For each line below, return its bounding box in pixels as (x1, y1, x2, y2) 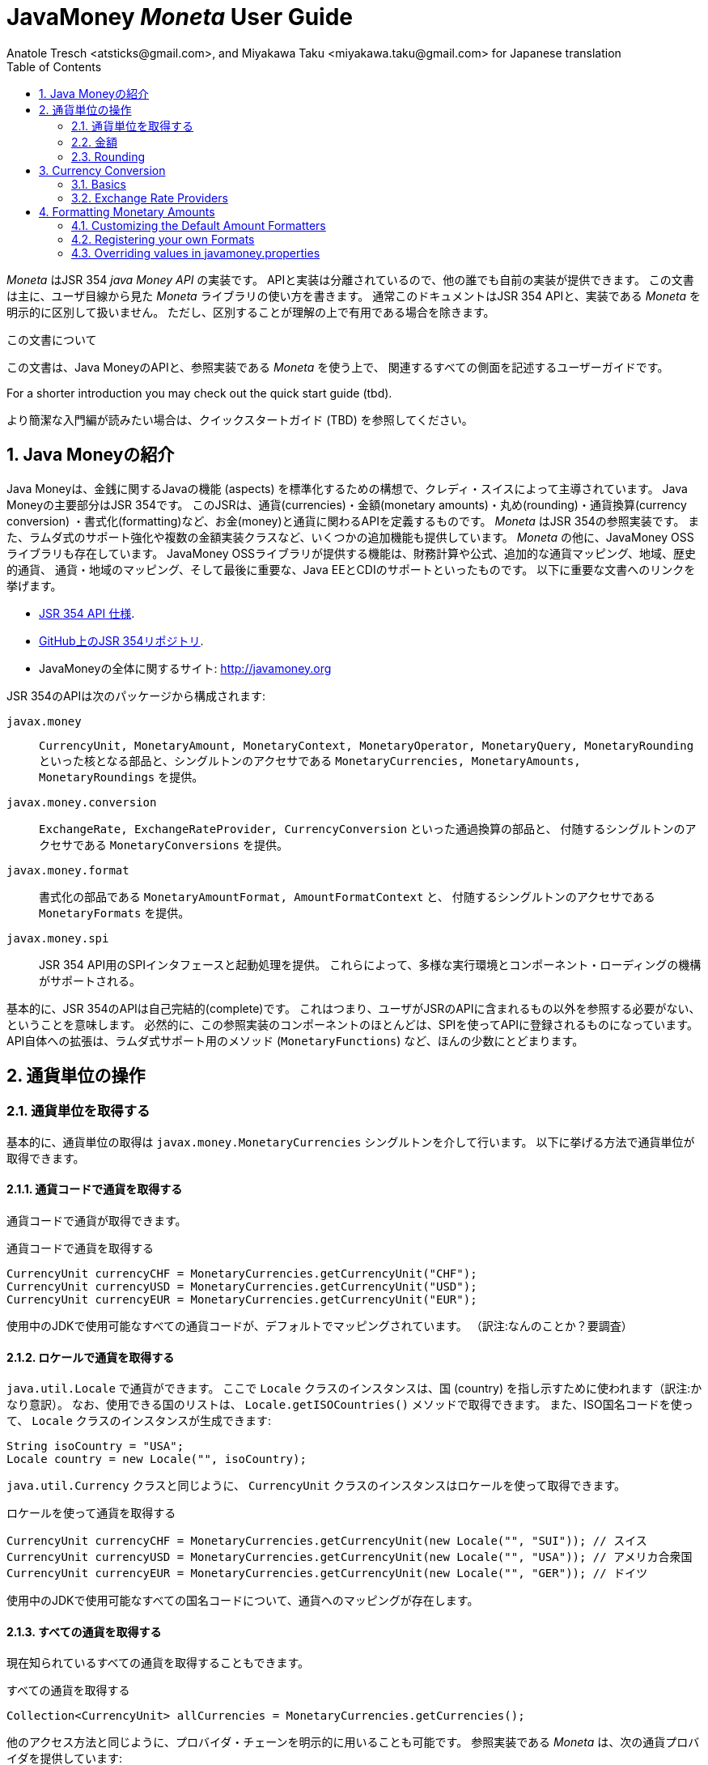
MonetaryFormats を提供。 (39, 905, 190, 920)
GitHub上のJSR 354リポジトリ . (39, 633, 204, 648)
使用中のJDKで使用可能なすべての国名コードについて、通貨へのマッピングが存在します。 (6, 1593, 479, 1608)
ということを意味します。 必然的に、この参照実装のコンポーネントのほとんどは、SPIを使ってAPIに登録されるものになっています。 (6, 1017, 698, 1031)
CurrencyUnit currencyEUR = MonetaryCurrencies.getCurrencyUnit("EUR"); (6, 1293, 477, 1307)
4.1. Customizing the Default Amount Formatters (71, 218, 326, 232)
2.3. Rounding (71, 149, 146, 164)
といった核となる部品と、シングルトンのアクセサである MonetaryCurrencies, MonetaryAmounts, (39, 753, 581, 768)
